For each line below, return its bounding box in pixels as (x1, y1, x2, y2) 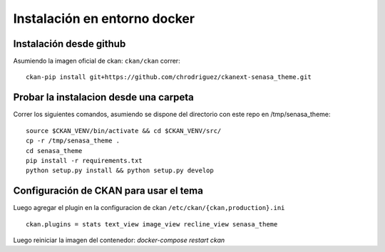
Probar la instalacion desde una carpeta (13, 91, 194, 103)
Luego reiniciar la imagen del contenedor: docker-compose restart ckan (13, 236, 225, 244)
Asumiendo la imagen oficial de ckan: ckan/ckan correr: (13, 57, 181, 65)
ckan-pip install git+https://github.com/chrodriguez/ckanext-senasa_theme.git (26, 73, 312, 81)
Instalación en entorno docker (13, 11, 195, 26)
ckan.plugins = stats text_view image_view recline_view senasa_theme (26, 220, 278, 228)
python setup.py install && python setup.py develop (26, 167, 214, 174)
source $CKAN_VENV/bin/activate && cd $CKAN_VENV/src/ (26, 127, 222, 135)
